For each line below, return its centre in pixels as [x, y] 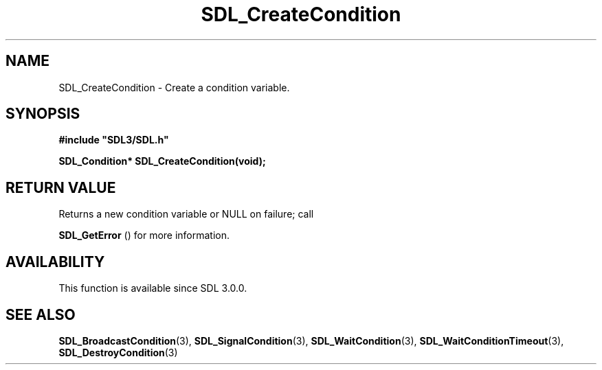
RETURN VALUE [61, 187]
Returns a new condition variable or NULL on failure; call [186, 214]
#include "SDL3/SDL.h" [114, 140]
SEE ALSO [41, 314]
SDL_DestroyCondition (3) [118, 352]
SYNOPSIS [43, 114]
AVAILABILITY [55, 262]
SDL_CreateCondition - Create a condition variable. [174, 87]
